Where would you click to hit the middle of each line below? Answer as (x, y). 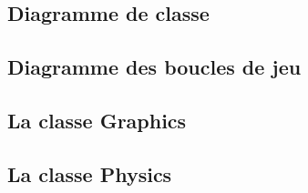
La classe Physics (90, 173)
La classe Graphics (97, 120)
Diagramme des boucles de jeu (154, 67)
